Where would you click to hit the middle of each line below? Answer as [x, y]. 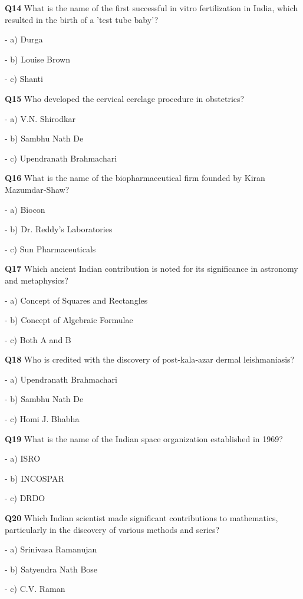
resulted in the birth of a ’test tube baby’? [82, 19]
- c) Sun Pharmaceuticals [50, 249]
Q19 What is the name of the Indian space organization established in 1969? [144, 438]
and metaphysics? [37, 280]
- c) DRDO [25, 498]
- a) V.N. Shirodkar [40, 118]
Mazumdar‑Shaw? [37, 189]
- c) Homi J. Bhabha [42, 419]
